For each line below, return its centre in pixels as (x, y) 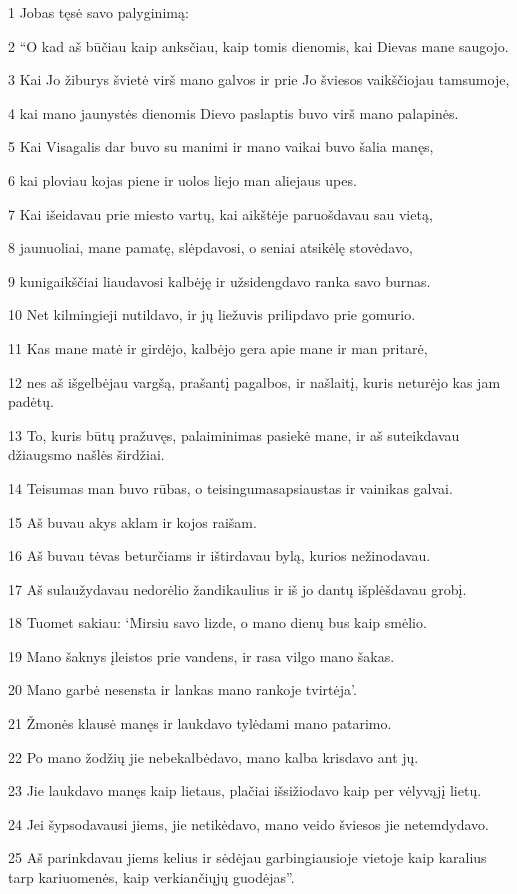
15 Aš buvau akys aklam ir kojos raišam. (132, 521)
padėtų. (31, 401)
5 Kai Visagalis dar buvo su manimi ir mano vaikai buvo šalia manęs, (221, 146)
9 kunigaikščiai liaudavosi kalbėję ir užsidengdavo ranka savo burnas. (219, 280)
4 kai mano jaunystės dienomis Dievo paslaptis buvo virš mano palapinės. (233, 112)
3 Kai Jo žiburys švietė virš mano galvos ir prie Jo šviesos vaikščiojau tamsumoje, (259, 79)
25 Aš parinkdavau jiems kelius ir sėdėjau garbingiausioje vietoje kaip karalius (247, 857)
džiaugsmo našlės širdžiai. (86, 454)
